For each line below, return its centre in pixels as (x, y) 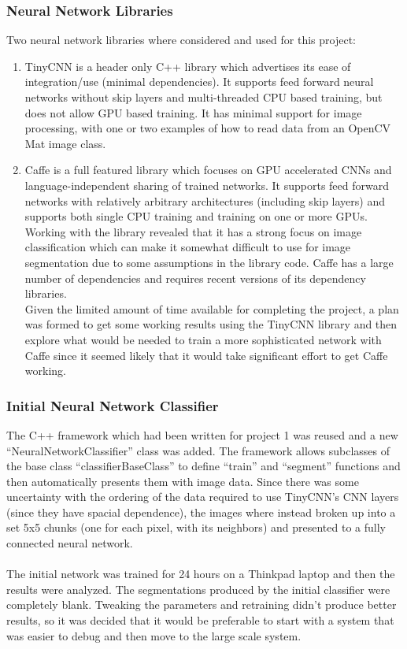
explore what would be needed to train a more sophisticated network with (203, 339)
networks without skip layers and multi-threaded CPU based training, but (203, 97)
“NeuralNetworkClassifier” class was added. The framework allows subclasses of (198, 450)
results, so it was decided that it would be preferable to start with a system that (200, 620)
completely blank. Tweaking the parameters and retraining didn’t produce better (202, 604)
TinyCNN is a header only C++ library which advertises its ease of (188, 66)
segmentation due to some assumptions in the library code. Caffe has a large (209, 262)
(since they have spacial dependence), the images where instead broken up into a (201, 512)
